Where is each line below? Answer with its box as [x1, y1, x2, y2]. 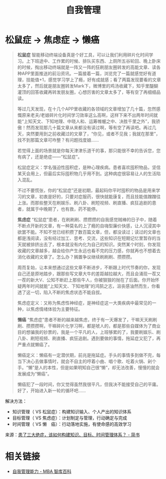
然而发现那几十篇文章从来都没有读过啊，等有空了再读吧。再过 [26, 124, 152, 130]
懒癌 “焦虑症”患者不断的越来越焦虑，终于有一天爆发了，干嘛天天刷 [17, 316, 153, 322]
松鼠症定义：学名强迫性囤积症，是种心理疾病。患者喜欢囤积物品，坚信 [17, 164, 161, 170]
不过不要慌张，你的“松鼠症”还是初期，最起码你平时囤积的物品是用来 [17, 187, 156, 193]
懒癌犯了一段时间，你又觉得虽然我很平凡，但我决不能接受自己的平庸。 [17, 381, 161, 387]
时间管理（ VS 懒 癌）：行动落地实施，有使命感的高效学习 [12, 421, 132, 427]
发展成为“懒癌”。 [17, 371, 52, 377]
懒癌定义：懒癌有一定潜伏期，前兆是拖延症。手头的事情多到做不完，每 [17, 352, 161, 358]
